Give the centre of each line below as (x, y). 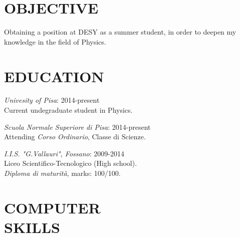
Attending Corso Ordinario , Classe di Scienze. (75, 137)
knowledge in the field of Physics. (55, 41)
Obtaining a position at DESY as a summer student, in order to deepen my (120, 32)
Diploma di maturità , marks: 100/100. (62, 173)
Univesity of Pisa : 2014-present (52, 100)
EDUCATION (54, 76)
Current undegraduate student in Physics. (68, 110)
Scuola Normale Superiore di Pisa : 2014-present (77, 127)
